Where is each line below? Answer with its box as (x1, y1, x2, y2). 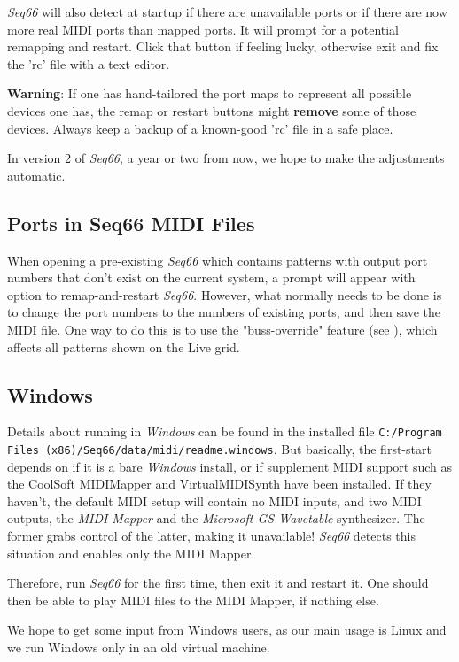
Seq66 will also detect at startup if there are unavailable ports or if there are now (7, 3, 447, 20)
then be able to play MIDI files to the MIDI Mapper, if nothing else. (7, 590, 379, 609)
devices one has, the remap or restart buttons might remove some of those (7, 101, 416, 119)
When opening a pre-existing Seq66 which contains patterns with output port (7, 250, 428, 269)
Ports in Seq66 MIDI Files (7, 209, 255, 236)
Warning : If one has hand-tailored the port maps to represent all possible (7, 84, 412, 103)
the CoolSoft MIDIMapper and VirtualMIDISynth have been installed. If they (7, 474, 432, 493)
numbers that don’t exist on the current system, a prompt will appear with (7, 268, 416, 287)
